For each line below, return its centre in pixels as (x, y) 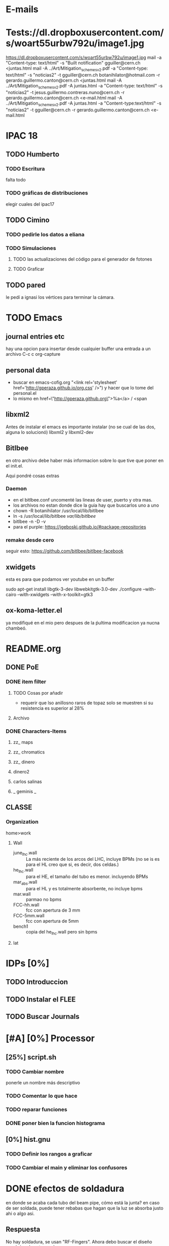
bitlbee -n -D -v (29, 521)
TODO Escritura (25, 169)
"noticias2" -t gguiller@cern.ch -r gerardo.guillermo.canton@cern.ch (78, 110)
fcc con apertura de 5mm (52, 921)
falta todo (16, 180)
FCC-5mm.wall (29, 916)
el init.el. (14, 465)
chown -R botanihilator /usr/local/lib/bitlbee (58, 510)
